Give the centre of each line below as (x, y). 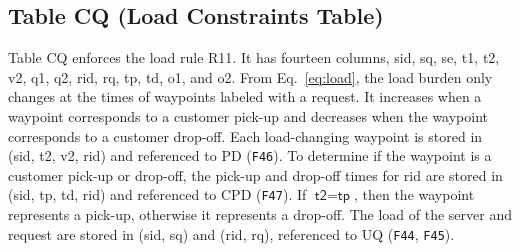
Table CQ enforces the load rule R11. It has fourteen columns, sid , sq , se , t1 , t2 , (254, 57)
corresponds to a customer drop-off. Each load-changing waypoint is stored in (245, 135)
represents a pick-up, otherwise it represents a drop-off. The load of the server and (260, 214)
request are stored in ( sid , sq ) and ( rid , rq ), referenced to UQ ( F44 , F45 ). (231, 233)
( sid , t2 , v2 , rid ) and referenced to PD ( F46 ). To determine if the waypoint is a (250, 155)
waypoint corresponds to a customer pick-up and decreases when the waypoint (248, 115)
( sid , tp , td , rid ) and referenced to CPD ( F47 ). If (157, 194)
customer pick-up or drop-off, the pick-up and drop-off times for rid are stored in (255, 174)
